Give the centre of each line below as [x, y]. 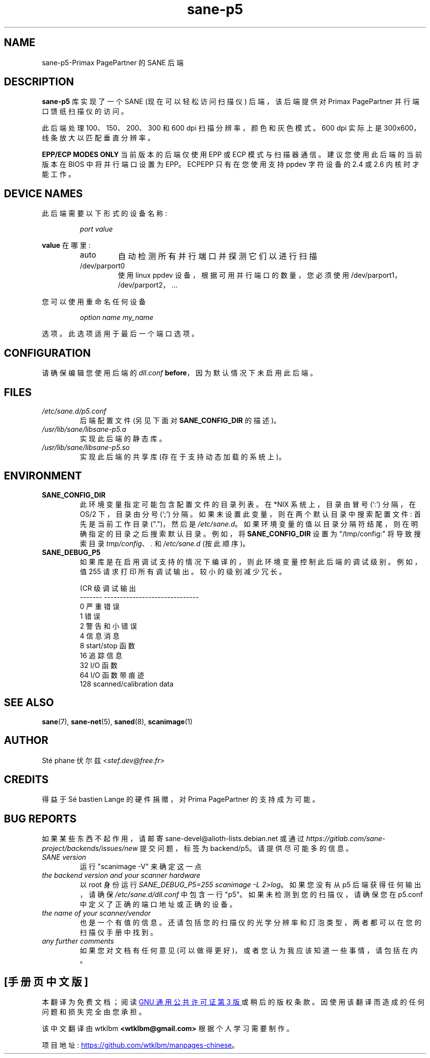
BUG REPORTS [40, 819]
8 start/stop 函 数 [107, 645]
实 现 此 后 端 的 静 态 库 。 [123, 438]
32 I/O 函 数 [99, 665]
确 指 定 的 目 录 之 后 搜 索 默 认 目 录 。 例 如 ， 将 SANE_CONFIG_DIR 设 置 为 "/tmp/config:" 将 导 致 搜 [250, 533]
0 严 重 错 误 [100, 606]
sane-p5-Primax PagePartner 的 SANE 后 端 [113, 62]
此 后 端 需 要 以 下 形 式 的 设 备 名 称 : [105, 213]
